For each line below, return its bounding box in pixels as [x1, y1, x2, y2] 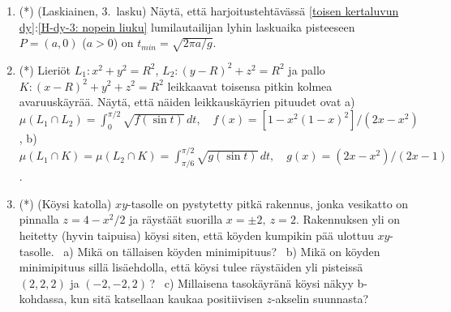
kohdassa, [19, 290, 67, 307]
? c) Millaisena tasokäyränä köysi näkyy [149, 274, 354, 291]
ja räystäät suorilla [129, 211, 223, 228]
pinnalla [19, 211, 59, 228]
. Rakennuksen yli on [295, 211, 401, 228]
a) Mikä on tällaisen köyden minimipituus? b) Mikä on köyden [63, 242, 380, 259]
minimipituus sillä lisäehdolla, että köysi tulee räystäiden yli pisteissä [19, 259, 363, 276]
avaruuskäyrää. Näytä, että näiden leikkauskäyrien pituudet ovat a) [19, 93, 355, 110]
